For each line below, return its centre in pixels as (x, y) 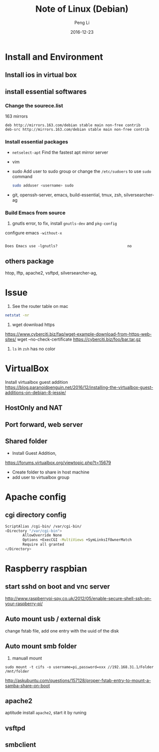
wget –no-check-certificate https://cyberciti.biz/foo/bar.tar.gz (79, 339)
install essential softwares (46, 92)
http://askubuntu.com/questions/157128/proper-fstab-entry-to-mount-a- (78, 680)
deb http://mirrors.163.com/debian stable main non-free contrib (73, 125)
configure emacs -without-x (34, 233)
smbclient (21, 745)
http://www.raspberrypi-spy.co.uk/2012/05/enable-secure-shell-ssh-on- (78, 598)
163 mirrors (17, 117)
